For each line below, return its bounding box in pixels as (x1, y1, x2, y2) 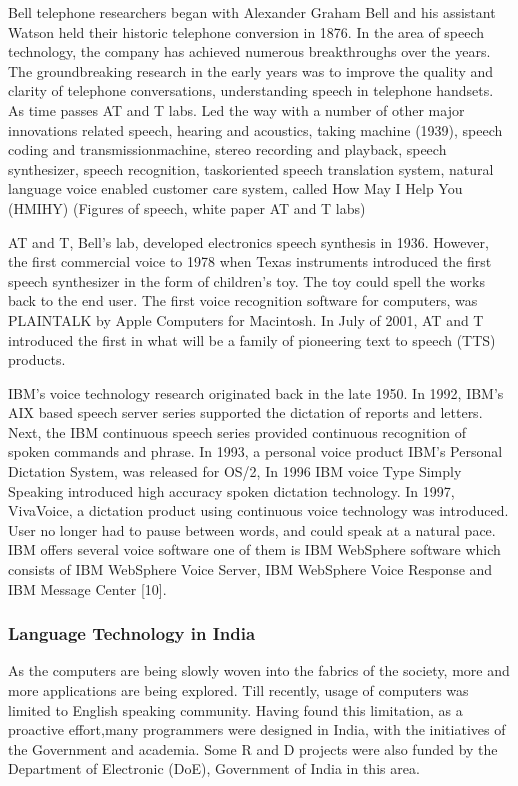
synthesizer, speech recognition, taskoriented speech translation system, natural (8, 158, 494, 179)
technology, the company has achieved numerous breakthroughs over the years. (8, 41, 491, 62)
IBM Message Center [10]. (8, 578, 167, 599)
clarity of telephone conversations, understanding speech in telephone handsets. (8, 80, 494, 101)
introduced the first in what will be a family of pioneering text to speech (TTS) (8, 329, 496, 350)
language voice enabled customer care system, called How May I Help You (8, 178, 463, 199)
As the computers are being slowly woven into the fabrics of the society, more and (8, 660, 510, 681)
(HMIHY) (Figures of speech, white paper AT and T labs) (8, 197, 366, 218)
